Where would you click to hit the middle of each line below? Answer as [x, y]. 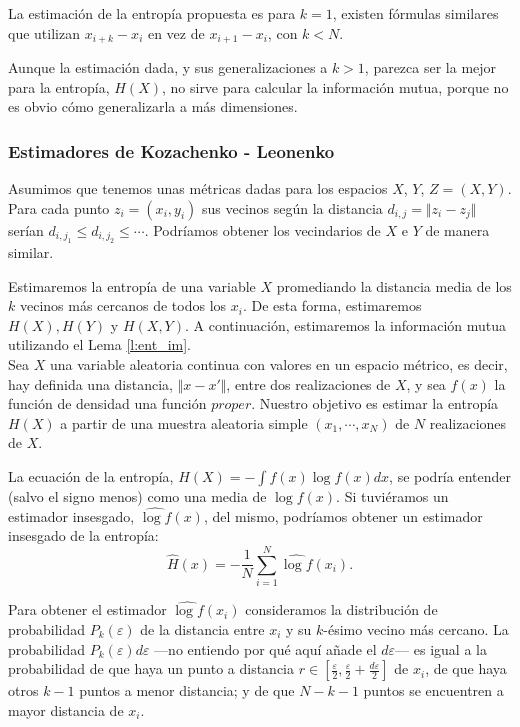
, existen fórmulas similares [415, 13]
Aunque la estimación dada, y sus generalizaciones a [168, 67]
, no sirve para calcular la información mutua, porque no [335, 86]
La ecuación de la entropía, [91, 475]
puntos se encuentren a [433, 690]
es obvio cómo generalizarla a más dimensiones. [153, 106]
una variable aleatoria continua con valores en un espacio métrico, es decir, [278, 364]
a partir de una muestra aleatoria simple [184, 422]
